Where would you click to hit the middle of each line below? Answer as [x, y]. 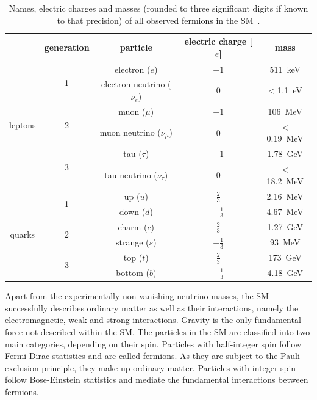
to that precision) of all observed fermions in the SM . [158, 20]
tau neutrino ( [131, 174]
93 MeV [285, 242]
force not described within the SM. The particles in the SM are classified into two [158, 331]
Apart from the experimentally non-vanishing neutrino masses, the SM [137, 296]
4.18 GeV [285, 272]
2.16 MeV [285, 196]
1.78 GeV [285, 154]
